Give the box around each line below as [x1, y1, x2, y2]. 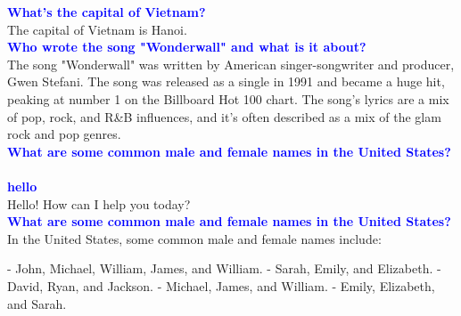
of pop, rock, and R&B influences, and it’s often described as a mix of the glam [7, 107, 441, 126]
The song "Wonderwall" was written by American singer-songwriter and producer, [7, 54, 455, 73]
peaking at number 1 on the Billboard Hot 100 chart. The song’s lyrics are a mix [7, 89, 449, 108]
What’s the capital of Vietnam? [7, 3, 206, 20]
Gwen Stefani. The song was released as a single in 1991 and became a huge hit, [7, 72, 445, 91]
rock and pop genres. [7, 125, 121, 143]
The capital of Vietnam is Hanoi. [7, 20, 187, 38]
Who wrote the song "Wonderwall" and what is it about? [7, 37, 366, 56]
